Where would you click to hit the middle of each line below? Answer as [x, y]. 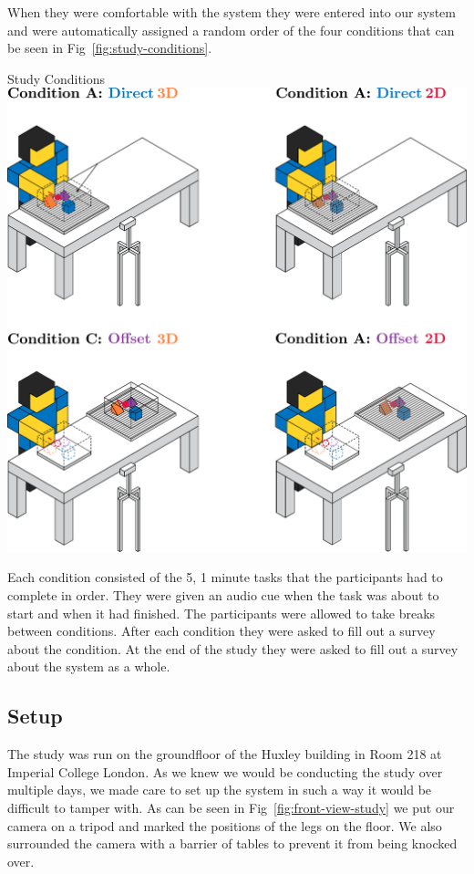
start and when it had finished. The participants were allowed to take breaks [222, 613]
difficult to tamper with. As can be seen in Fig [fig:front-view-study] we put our [231, 807]
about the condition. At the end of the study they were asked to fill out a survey [233, 648]
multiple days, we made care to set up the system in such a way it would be [220, 790]
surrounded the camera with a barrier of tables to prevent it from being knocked [232, 843]
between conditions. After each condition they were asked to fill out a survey [222, 631]
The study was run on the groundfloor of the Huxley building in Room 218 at [225, 754]
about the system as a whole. [89, 666]
